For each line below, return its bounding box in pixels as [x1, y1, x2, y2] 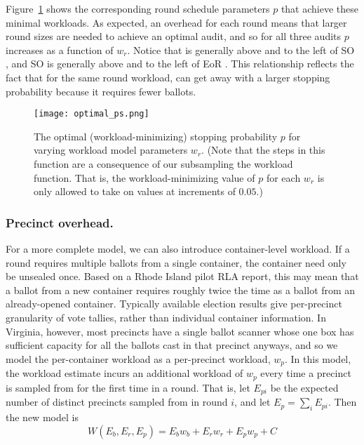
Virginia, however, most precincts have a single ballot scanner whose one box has [6, 324, 354, 338]
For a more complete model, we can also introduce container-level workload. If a [6, 241, 350, 255]
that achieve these [281, 1, 358, 15]
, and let [234, 394, 271, 409]
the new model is [6, 409, 79, 424]
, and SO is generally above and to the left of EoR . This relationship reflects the [6, 56, 354, 71]
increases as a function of [6, 42, 114, 57]
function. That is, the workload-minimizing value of [34, 170, 255, 185]
